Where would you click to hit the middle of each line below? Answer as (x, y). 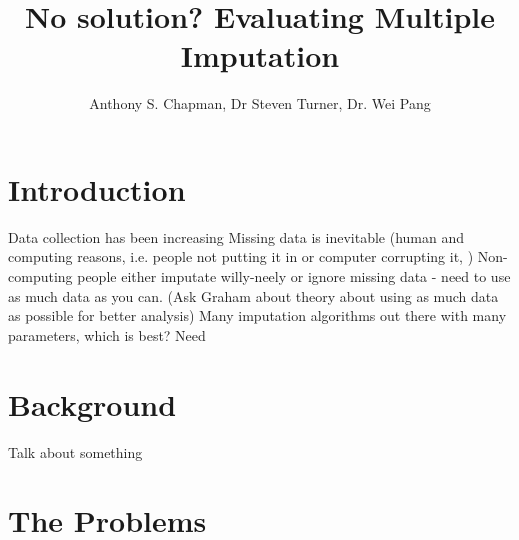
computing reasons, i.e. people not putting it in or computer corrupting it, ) (241, 256)
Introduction (97, 188)
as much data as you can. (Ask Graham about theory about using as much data (253, 295)
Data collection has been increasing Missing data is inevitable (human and (236, 236)
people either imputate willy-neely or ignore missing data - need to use (294, 276)
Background (92, 403)
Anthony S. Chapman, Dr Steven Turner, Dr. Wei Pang (260, 103)
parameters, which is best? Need (107, 334)
